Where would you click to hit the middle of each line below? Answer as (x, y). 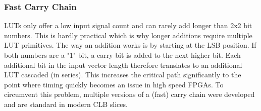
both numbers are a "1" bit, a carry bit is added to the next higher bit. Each (122, 55)
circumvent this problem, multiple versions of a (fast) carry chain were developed (129, 94)
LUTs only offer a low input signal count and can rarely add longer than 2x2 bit (128, 25)
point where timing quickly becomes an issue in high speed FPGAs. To (114, 84)
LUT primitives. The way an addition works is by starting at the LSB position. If (130, 45)
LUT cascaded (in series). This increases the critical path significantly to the (123, 75)
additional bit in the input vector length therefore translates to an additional (123, 65)
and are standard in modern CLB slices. (66, 104)
